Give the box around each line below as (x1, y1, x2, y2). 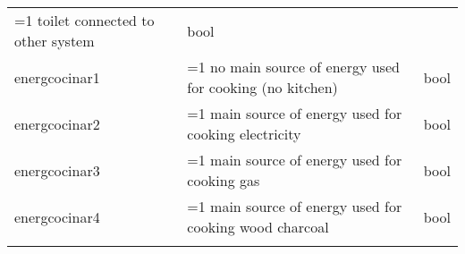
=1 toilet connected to (14, 10, 155, 30)
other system (14, 30, 95, 51)
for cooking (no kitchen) (187, 77, 338, 97)
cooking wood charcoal (187, 216, 329, 237)
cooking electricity (187, 123, 301, 144)
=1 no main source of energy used (187, 56, 400, 77)
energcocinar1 (14, 66, 100, 88)
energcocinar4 (14, 206, 100, 227)
